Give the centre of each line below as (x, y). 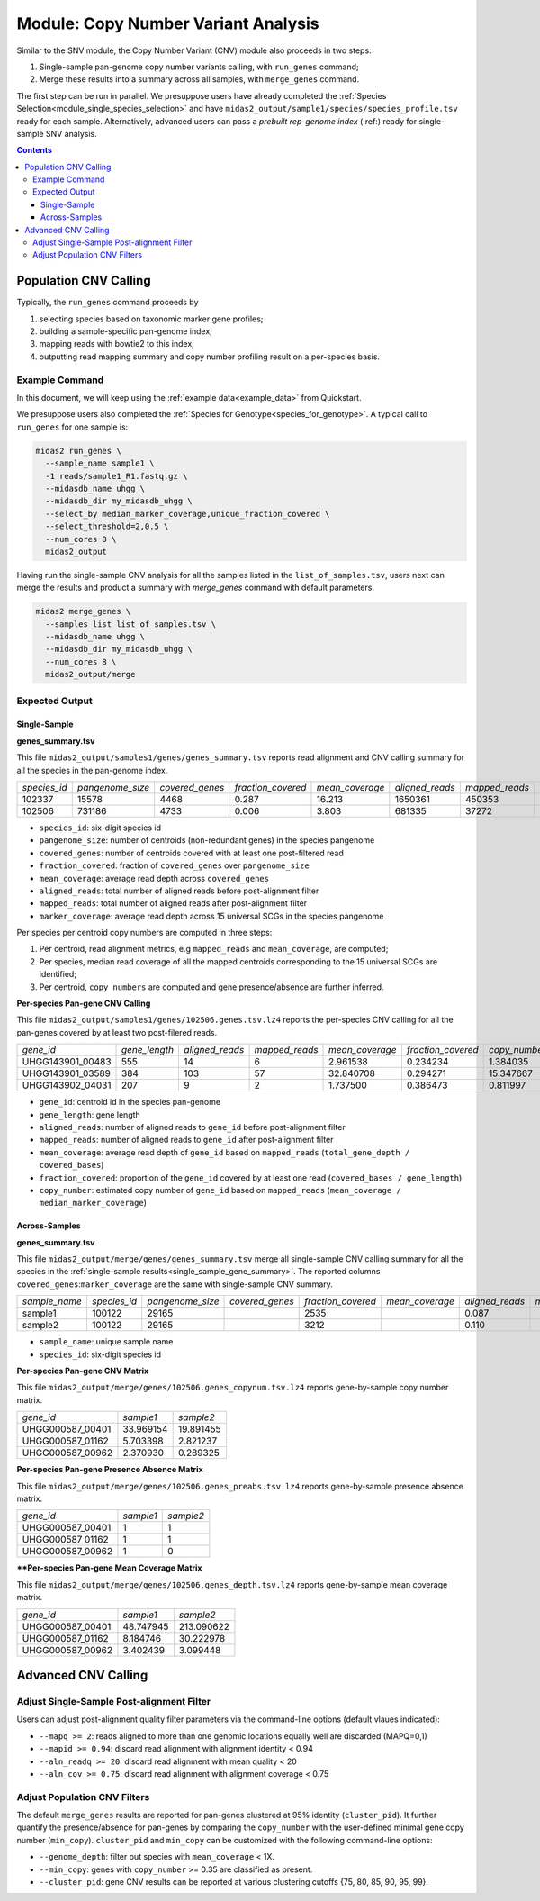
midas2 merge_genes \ (83, 611)
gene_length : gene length (90, 1114)
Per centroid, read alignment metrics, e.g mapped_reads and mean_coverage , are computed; (214, 949)
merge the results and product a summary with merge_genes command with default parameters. (196, 588)
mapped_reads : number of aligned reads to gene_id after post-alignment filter (186, 1140)
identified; (58, 974)
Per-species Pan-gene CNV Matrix (83, 1371)
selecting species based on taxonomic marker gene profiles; (151, 319)
